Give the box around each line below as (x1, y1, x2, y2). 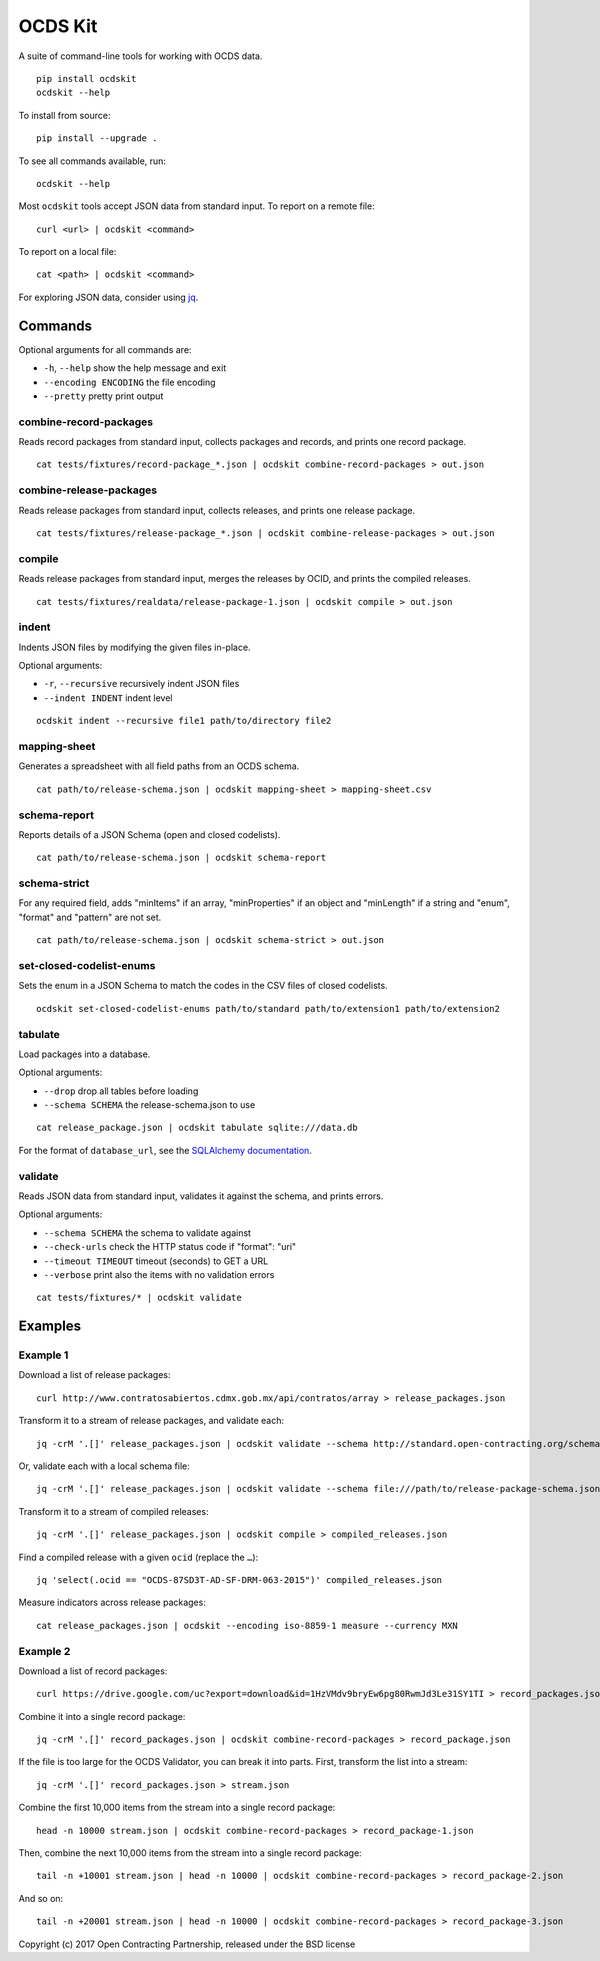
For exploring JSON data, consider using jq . (18, 291, 199, 303)
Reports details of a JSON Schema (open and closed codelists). (18, 828, 281, 840)
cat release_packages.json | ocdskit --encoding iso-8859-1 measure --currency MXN (36, 1620, 459, 1631)
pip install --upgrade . (36, 133, 158, 144)
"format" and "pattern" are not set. (18, 911, 162, 923)
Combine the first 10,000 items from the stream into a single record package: (18, 1801, 336, 1814)
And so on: (18, 1892, 64, 1904)
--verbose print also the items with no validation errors (43, 1268, 275, 1280)
